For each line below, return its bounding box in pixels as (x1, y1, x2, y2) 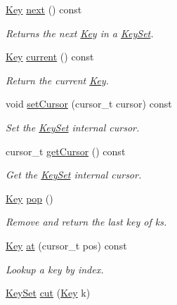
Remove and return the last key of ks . (6, 214, 167, 229)
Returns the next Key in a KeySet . (6, 25, 154, 40)
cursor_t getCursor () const (6, 143, 126, 158)
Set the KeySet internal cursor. (6, 119, 140, 134)
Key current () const (6, 49, 94, 64)
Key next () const (6, 2, 82, 16)
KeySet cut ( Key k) (6, 285, 91, 300)
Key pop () (6, 190, 53, 205)
